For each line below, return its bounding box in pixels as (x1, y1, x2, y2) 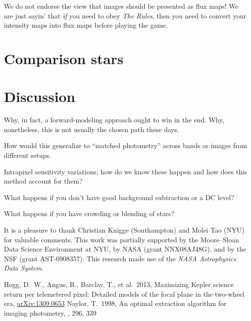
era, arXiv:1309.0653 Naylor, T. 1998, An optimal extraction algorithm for (4, 298, 227, 308)
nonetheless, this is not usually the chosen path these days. (4, 124, 179, 134)
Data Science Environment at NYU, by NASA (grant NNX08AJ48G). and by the (4, 244, 246, 254)
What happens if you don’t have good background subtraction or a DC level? (4, 192, 234, 202)
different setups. (4, 150, 51, 160)
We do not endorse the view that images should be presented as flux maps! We (4, 1, 238, 11)
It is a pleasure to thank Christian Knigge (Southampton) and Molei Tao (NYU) (4, 225, 245, 235)
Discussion (4, 86, 75, 106)
